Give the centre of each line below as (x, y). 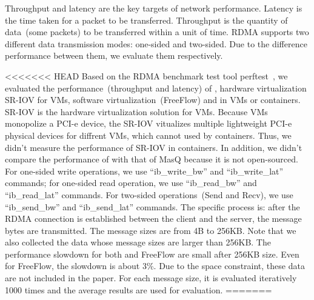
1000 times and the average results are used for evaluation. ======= (139, 289)
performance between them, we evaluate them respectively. (114, 55)
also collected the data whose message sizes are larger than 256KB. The (138, 242)
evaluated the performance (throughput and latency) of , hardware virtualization (156, 88)
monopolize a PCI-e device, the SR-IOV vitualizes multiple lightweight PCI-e (149, 123)
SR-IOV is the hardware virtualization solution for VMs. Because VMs (136, 111)
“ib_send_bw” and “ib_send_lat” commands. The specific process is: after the (152, 206)
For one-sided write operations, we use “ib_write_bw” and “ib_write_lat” (144, 171)
